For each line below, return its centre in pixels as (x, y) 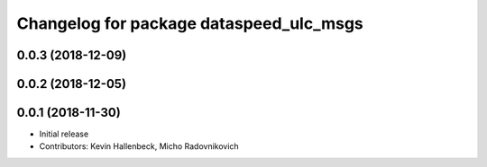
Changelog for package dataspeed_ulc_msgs (190, 23)
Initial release (64, 134)
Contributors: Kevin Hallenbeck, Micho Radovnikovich (139, 146)
